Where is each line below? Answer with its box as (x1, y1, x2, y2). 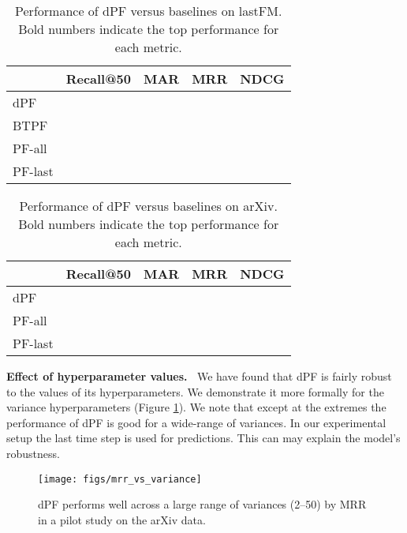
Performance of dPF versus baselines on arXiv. (19, 197, 278, 215)
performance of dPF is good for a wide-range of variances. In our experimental (6, 414, 386, 430)
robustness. (6, 445, 60, 461)
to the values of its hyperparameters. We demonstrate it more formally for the (6, 383, 384, 400)
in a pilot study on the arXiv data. (38, 511, 206, 527)
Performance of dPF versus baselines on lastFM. (15, 2, 282, 20)
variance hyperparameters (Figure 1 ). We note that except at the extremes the (6, 399, 386, 415)
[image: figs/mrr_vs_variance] (38, 473, 202, 485)
